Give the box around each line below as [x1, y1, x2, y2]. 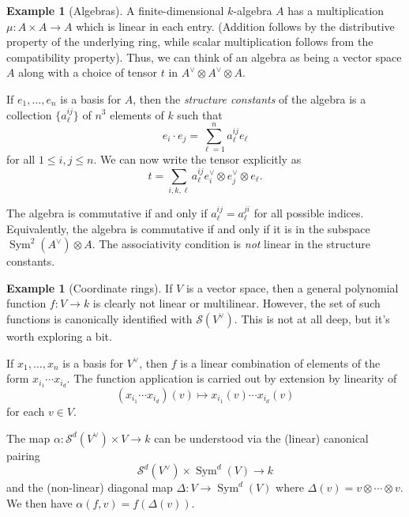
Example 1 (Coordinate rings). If [6, 279, 173, 296]
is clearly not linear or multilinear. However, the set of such [92, 295, 381, 311]
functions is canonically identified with [6, 310, 193, 326]
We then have [6, 494, 73, 511]
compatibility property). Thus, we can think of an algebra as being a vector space [6, 48, 402, 65]
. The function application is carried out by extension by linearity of [66, 370, 397, 387]
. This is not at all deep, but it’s [234, 310, 390, 326]
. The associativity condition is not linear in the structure [92, 236, 370, 252]
